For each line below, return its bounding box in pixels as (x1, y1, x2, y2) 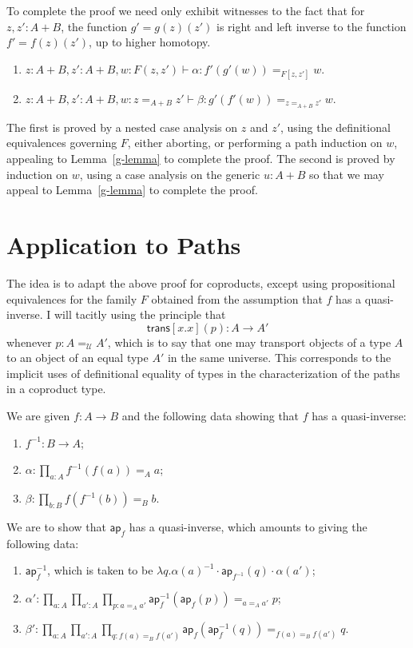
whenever (6, 333, 52, 350)
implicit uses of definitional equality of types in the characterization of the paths (6, 364, 400, 381)
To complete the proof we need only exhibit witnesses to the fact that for (6, 2, 365, 18)
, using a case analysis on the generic (79, 165, 260, 182)
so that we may (309, 165, 384, 182)
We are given (6, 407, 70, 424)
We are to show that (6, 519, 106, 535)
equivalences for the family (6, 290, 137, 307)
